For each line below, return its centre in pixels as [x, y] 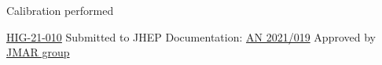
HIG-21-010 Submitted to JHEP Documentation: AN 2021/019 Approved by [191, 36]
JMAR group [38, 52]
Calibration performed [60, 10]
